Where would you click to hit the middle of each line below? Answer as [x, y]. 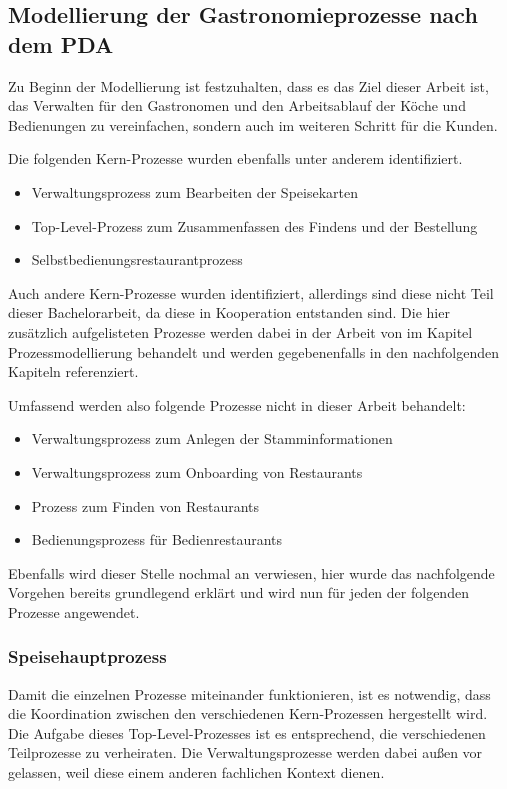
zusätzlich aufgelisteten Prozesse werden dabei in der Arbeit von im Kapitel [240, 331]
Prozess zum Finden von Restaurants [145, 505]
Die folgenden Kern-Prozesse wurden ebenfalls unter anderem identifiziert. [235, 158]
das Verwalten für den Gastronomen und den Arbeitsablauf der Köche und [237, 105]
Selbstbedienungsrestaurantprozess [137, 259]
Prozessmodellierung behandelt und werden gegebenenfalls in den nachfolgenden [253, 351]
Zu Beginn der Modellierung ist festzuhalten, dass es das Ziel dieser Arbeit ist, [248, 85]
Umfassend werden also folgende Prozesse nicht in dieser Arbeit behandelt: [237, 404]
